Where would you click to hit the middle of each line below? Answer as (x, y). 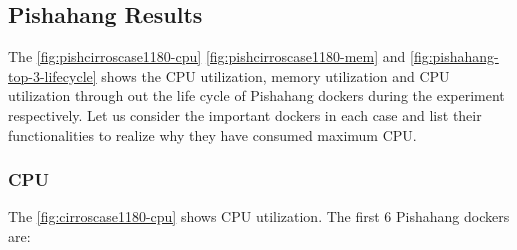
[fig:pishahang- (454, 56)
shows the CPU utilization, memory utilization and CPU (275, 75)
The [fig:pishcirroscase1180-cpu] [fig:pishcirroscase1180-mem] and (207, 56)
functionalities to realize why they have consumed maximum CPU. (212, 134)
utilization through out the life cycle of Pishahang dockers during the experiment (256, 95)
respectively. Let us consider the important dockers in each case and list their (245, 114)
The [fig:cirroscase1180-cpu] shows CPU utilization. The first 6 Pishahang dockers (259, 216)
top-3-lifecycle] (52, 75)
